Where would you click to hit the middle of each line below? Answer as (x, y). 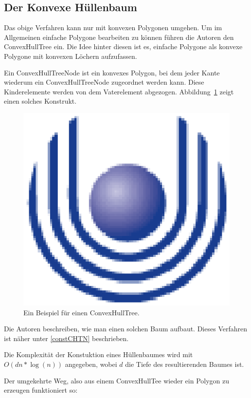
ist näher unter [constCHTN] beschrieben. (66, 338)
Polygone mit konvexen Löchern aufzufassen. (71, 56)
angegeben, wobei (91, 364)
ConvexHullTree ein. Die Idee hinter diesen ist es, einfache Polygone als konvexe (123, 46)
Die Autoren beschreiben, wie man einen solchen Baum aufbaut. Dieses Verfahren (125, 329)
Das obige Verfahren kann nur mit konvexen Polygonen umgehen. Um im (113, 27)
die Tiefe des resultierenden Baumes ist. (185, 364)
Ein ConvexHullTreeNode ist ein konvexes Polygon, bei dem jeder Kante (112, 72)
